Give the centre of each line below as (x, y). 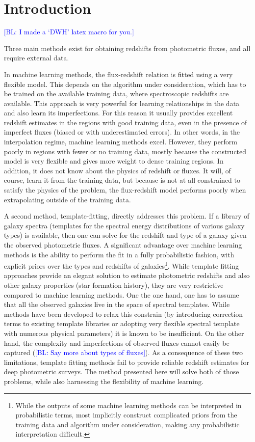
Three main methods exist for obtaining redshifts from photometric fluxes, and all (127, 48)
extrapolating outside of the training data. (67, 199)
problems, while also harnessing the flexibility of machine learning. (104, 381)
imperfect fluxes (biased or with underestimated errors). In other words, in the (122, 132)
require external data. (37, 58)
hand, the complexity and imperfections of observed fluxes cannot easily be (117, 343)
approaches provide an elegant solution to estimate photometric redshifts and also (127, 275)
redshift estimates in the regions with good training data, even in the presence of (126, 122)
